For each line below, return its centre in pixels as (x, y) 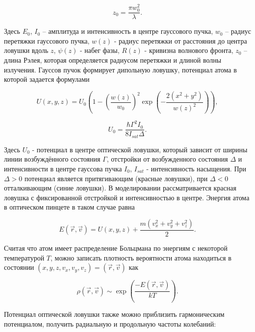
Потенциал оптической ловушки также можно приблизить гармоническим (114, 314)
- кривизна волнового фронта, (189, 50)
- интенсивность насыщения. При (196, 169)
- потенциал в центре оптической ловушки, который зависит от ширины (140, 149)
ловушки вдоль (26, 50)
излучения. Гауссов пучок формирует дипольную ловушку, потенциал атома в (120, 69)
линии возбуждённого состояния (52, 159)
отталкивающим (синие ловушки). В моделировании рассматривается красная (120, 188)
